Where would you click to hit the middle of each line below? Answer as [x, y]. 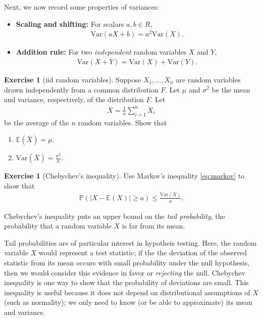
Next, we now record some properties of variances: [82, 7]
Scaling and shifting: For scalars [70, 24]
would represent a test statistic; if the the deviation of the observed [143, 253]
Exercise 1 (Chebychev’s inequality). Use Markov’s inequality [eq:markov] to [124, 176]
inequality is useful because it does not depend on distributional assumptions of [127, 292]
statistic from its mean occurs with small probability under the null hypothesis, [127, 263]
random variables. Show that [122, 122]
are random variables [208, 79]
